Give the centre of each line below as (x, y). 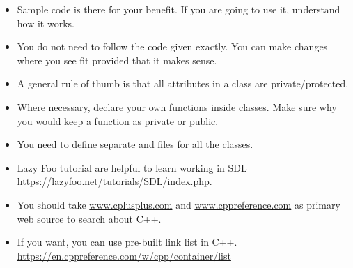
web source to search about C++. (89, 218)
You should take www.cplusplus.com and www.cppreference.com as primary (179, 204)
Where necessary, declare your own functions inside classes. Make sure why (177, 106)
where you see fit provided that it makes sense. (117, 60)
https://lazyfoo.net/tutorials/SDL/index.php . (115, 181)
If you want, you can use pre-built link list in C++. (127, 242)
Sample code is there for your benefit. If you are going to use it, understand (179, 9)
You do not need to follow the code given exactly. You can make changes (172, 46)
